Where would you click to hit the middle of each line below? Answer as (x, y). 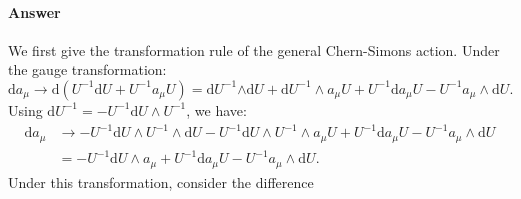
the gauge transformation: (87, 69)
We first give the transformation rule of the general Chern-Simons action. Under (254, 49)
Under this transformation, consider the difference (161, 181)
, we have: (216, 109)
